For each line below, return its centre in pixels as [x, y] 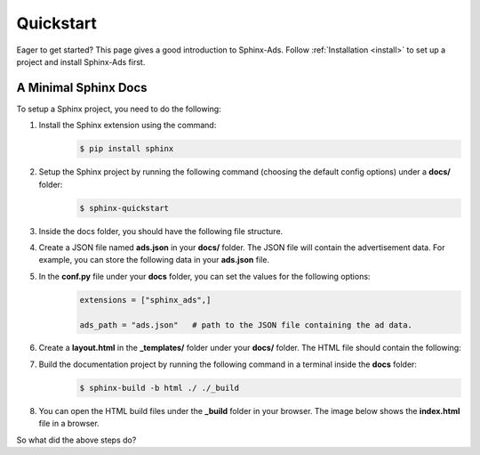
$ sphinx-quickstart [124, 208]
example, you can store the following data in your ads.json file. [154, 260]
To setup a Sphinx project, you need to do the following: [119, 109]
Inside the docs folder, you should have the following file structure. [161, 231]
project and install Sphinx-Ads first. [81, 61]
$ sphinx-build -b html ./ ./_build [160, 388]
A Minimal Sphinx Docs [82, 88]
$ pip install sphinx [127, 149]
